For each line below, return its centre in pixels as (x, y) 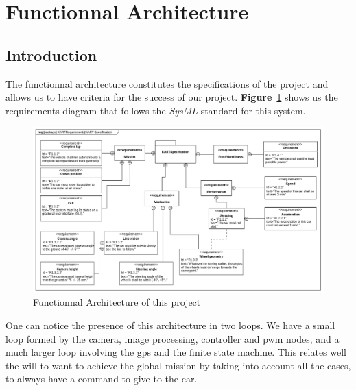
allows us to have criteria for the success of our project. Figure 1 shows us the (172, 97)
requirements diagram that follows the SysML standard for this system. (156, 110)
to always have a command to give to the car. (102, 379)
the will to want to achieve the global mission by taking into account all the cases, (178, 365)
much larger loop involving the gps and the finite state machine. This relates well (176, 352)
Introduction (51, 54)
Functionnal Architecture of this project (117, 302)
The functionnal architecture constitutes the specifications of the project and (167, 83)
